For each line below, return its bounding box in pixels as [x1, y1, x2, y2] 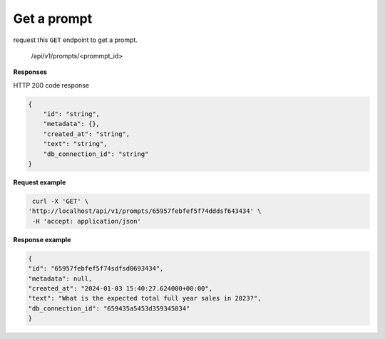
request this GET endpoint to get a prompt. [13, 36, 138, 44]
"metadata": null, [28, 274, 93, 283]
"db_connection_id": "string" [43, 150, 149, 158]
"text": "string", [43, 140, 108, 148]
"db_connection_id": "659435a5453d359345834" [28, 304, 190, 313]
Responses [13, 68, 48, 76]
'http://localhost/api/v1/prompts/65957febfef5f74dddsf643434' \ [28, 207, 262, 215]
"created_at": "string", [43, 130, 130, 138]
